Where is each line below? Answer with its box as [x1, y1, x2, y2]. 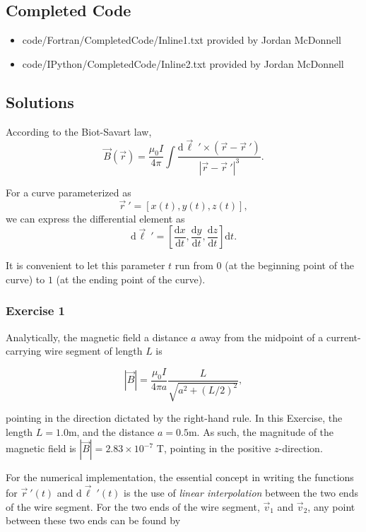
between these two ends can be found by [6, 513, 181, 528]
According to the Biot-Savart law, [6, 124, 152, 138]
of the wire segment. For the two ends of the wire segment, [6, 499, 260, 514]
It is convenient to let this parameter [6, 258, 165, 273]
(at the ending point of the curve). [56, 271, 206, 286]
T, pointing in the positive [156, 441, 271, 456]
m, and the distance [68, 424, 155, 439]
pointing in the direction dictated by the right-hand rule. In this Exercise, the [6, 410, 343, 425]
